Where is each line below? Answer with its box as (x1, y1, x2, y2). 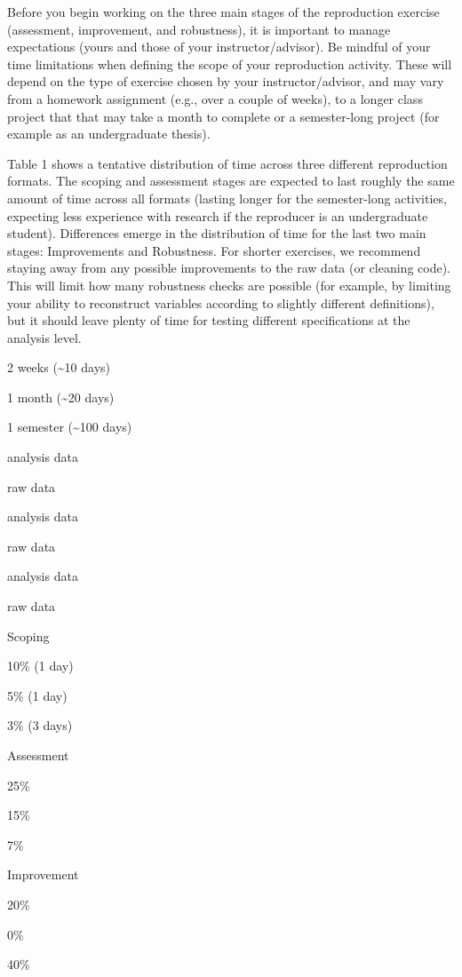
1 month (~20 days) (7, 387, 115, 406)
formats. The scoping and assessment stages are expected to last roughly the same (7, 171, 455, 190)
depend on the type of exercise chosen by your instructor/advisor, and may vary (7, 72, 444, 91)
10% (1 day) (7, 656, 74, 675)
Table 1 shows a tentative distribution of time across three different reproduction (7, 154, 448, 172)
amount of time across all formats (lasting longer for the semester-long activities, (7, 188, 447, 207)
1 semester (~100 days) (7, 417, 132, 436)
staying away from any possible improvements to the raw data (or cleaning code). (7, 258, 450, 277)
